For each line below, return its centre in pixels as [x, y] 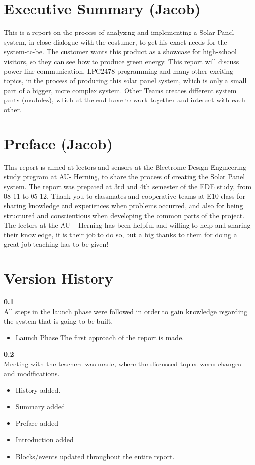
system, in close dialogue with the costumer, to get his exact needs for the [116, 42]
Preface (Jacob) [58, 143]
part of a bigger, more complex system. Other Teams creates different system [120, 90]
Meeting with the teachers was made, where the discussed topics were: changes [123, 364]
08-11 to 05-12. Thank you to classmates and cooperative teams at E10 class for [125, 196]
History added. [38, 390]
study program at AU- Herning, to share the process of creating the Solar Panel [125, 177]
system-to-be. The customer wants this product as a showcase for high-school [120, 51]
